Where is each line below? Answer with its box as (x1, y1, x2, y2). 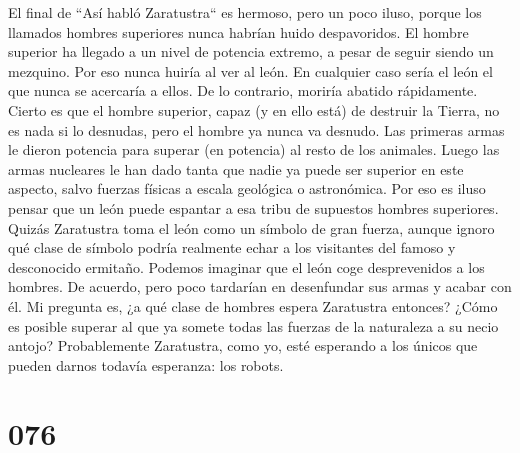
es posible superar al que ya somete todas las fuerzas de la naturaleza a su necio (8, 315, 499, 336)
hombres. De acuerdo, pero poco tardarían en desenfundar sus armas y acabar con (8, 276, 512, 297)
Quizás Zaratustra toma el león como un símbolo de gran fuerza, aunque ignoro (8, 217, 495, 238)
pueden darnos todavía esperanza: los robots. (8, 354, 284, 375)
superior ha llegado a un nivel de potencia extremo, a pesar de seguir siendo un (8, 41, 494, 62)
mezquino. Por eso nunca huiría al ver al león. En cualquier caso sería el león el (8, 60, 493, 81)
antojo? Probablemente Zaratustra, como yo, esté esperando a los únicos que (8, 335, 478, 356)
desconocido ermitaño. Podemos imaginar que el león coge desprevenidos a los (8, 256, 485, 277)
